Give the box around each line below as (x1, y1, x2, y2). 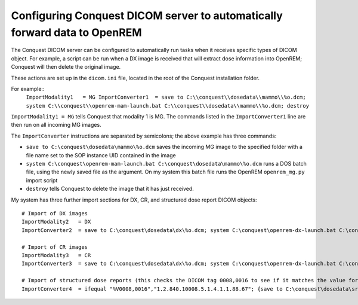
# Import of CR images (21, 243, 88, 251)
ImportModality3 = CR (21, 252, 91, 258)
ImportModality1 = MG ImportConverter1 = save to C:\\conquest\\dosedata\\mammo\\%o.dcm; (26, 94, 307, 101)
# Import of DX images (21, 210, 88, 216)
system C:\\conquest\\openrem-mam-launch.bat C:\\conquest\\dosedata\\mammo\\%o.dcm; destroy (26, 102, 310, 109)
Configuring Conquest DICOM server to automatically (11, 9, 283, 22)
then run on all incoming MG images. (11, 121, 101, 129)
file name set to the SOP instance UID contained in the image (26, 151, 176, 158)
